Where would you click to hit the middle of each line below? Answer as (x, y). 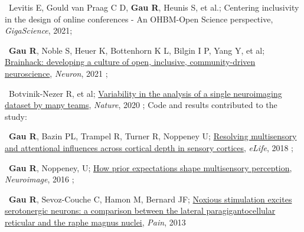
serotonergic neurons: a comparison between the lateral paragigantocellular (140, 210)
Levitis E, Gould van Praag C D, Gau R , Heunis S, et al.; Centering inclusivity (154, 7)
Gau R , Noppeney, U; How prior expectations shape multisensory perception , (151, 167)
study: (16, 116)
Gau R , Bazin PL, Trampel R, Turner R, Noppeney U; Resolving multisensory (153, 136)
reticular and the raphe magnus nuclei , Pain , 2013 (95, 222)
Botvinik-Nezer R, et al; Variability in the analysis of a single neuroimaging (145, 93)
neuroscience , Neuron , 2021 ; (56, 73)
